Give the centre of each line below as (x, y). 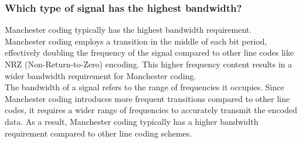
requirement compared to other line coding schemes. (99, 133)
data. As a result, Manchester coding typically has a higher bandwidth (132, 121)
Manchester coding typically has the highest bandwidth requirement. (128, 30)
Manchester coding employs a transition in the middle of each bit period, (136, 41)
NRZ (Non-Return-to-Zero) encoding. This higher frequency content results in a (149, 64)
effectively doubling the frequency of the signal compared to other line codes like (149, 52)
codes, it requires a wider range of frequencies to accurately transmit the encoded (151, 110)
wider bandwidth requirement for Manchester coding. (101, 75)
